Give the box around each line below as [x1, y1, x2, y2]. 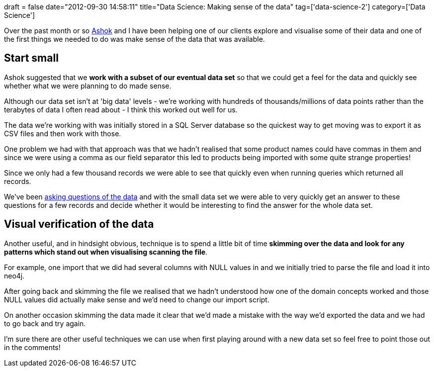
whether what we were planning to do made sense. [4, 81, 172, 90]
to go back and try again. [4, 319, 86, 328]
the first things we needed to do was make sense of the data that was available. [4, 35, 265, 43]
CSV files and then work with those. [4, 129, 121, 138]
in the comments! [4, 343, 61, 352]
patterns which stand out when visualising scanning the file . [4, 247, 208, 256]
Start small [4, 52, 59, 65]
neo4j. [4, 271, 25, 280]
